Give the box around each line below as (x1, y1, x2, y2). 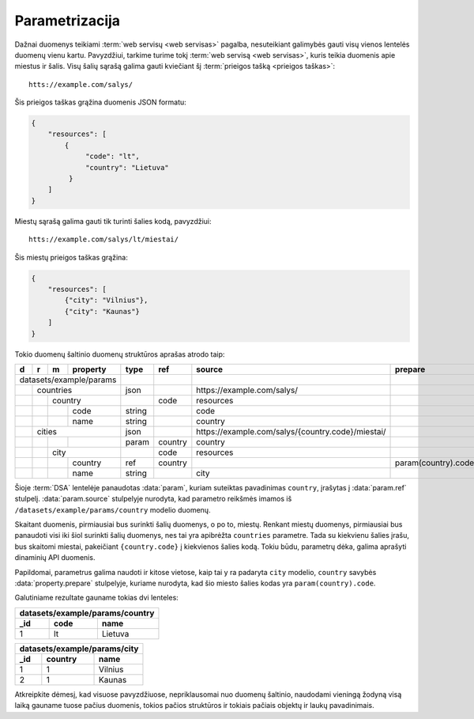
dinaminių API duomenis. (14, 553, 96, 562)
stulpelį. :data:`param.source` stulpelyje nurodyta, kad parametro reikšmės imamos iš (14, 494, 292, 504)
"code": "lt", (85, 152, 140, 161)
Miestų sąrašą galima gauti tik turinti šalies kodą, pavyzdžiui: (14, 216, 213, 225)
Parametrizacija (14, 12, 121, 29)
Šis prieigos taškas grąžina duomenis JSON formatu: (14, 97, 187, 107)
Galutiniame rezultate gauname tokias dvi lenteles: (14, 593, 179, 603)
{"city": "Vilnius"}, (64, 296, 149, 305)
